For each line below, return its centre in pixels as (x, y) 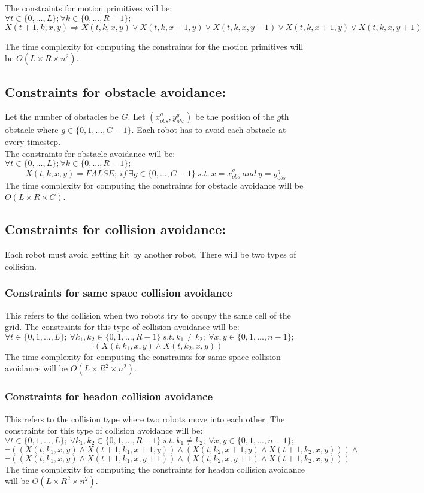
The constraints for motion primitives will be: (89, 8)
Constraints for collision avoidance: (116, 229)
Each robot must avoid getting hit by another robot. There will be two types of (151, 254)
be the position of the (235, 117)
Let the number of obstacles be (62, 117)
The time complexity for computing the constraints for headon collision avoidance (155, 469)
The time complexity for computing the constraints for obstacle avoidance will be (154, 185)
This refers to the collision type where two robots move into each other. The (145, 418)
